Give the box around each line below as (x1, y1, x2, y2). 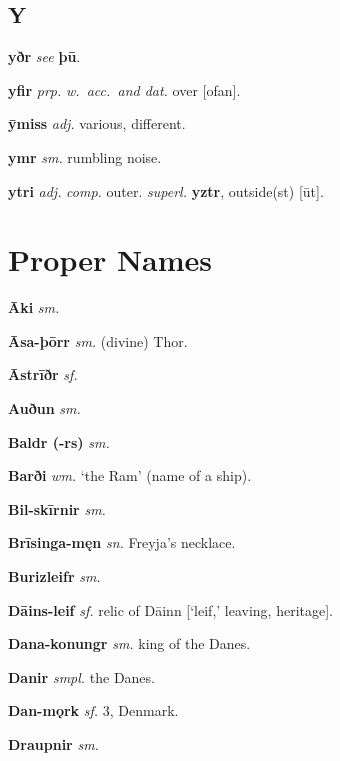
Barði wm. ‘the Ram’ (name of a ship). (8, 465, 252, 486)
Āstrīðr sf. (8, 364, 78, 385)
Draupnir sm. (8, 734, 99, 755)
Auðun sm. (8, 398, 81, 419)
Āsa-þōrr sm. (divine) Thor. (8, 330, 188, 351)
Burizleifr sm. (8, 566, 101, 587)
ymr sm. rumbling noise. (8, 146, 162, 167)
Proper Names (8, 239, 213, 280)
